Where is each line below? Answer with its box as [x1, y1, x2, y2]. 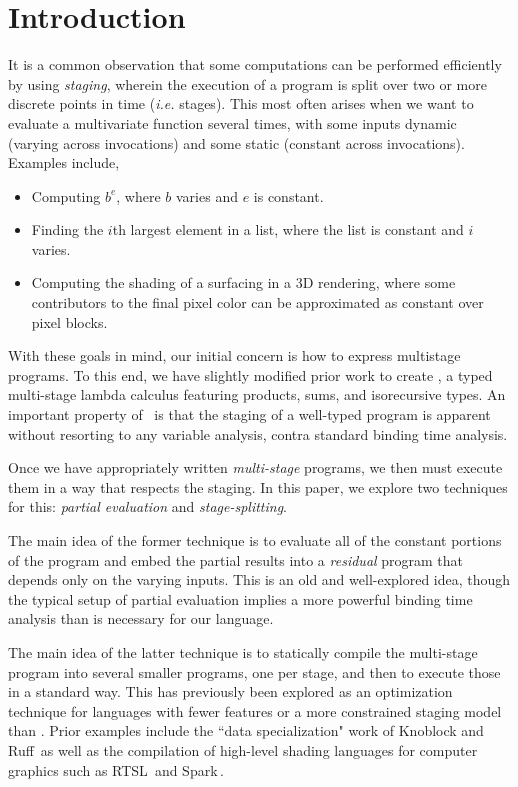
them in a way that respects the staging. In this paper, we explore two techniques [8, 476, 508, 497]
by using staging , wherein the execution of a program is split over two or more [8, 73, 487, 94]
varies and [176, 185, 238, 206]
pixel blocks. [31, 311, 108, 332]
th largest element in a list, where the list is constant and [112, 219, 464, 240]
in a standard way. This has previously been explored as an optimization [8, 681, 453, 702]
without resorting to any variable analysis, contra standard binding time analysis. [8, 423, 508, 444]
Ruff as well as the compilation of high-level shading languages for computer [8, 739, 478, 760]
